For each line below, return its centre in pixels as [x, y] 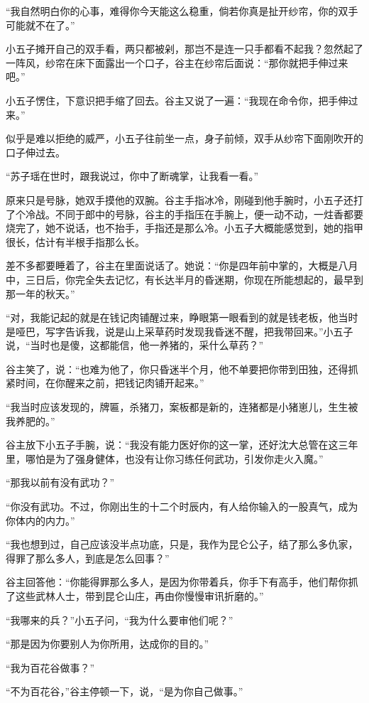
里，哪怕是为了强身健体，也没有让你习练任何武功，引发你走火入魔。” [165, 458]
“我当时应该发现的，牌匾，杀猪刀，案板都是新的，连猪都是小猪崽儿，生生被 [182, 407]
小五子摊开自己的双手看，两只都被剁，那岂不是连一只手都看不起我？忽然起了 [184, 49]
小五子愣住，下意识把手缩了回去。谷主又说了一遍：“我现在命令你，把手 [172, 100]
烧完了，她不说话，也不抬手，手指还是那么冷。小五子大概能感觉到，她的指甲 [184, 228]
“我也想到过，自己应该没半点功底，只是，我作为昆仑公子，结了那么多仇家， [182, 544]
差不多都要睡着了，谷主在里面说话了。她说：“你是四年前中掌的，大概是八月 [182, 265]
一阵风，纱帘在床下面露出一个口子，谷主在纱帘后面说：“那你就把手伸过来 [177, 62]
